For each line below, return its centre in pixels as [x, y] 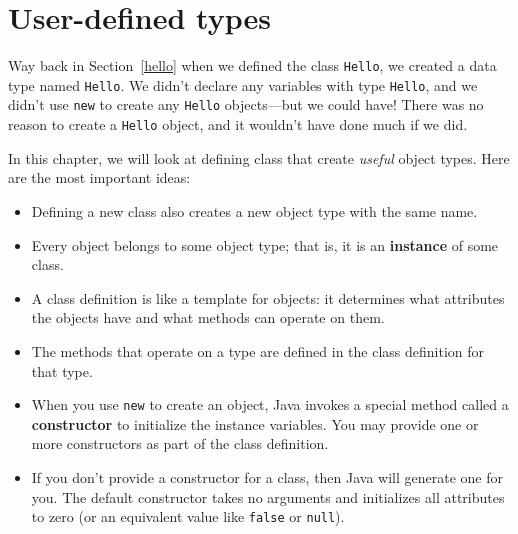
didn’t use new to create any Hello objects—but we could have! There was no [246, 104]
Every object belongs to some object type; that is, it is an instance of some [265, 244]
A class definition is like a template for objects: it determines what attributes [268, 297]
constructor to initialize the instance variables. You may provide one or [255, 423]
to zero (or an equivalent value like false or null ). [188, 516]
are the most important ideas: [99, 177]
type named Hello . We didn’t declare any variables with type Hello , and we [243, 84]
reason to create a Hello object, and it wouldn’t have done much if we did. [238, 124]
